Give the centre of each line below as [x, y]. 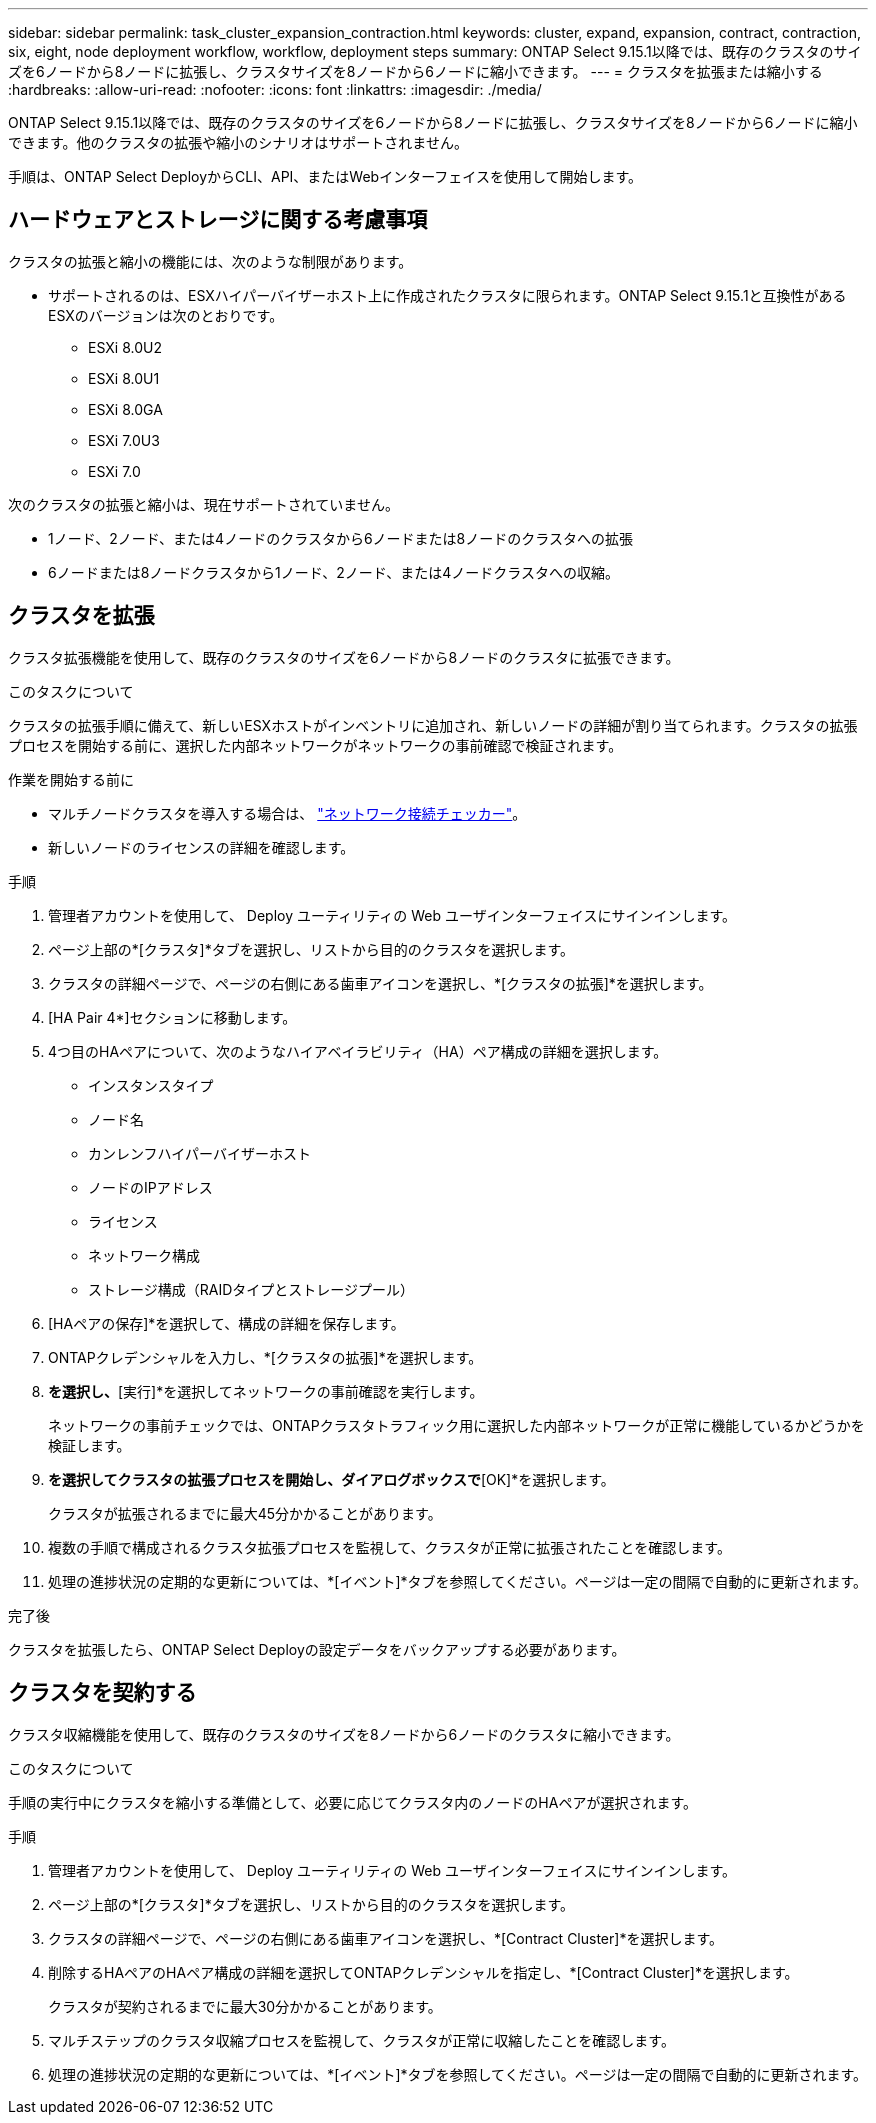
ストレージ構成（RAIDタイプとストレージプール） [251, 1289]
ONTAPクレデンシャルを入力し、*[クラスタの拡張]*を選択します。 [265, 1357]
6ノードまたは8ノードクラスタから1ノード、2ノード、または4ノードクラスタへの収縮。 [333, 572]
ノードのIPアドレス [150, 1187]
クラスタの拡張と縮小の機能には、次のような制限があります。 [210, 261]
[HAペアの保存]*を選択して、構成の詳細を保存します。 [226, 1323]
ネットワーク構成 [144, 1255]
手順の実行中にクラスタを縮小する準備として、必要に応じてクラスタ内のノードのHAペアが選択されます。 [352, 1802]
